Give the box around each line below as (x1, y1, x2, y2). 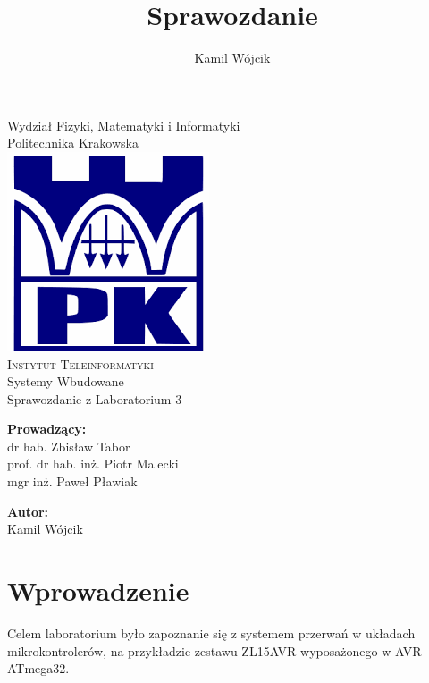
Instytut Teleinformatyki (7, 354, 154, 373)
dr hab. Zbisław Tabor (7, 436, 130, 455)
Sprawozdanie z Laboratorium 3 (7, 389, 182, 408)
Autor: (7, 502, 49, 520)
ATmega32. (7, 659, 70, 678)
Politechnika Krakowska (7, 133, 139, 152)
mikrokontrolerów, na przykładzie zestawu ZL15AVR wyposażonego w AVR (7, 641, 422, 660)
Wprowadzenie (7, 572, 189, 609)
